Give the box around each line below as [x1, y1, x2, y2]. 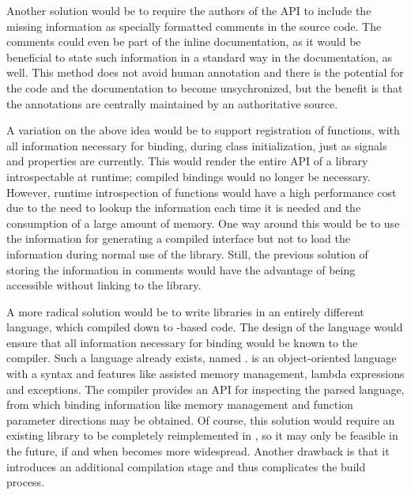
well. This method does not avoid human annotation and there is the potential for [6, 64, 404, 81]
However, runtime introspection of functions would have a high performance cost [6, 183, 397, 200]
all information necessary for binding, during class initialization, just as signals [6, 137, 387, 153]
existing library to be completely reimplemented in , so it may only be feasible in [6, 427, 398, 444]
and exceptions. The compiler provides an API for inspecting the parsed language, [6, 380, 405, 397]
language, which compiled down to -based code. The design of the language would [6, 319, 403, 335]
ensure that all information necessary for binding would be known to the [6, 334, 358, 350]
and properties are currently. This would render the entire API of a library [6, 153, 368, 169]
